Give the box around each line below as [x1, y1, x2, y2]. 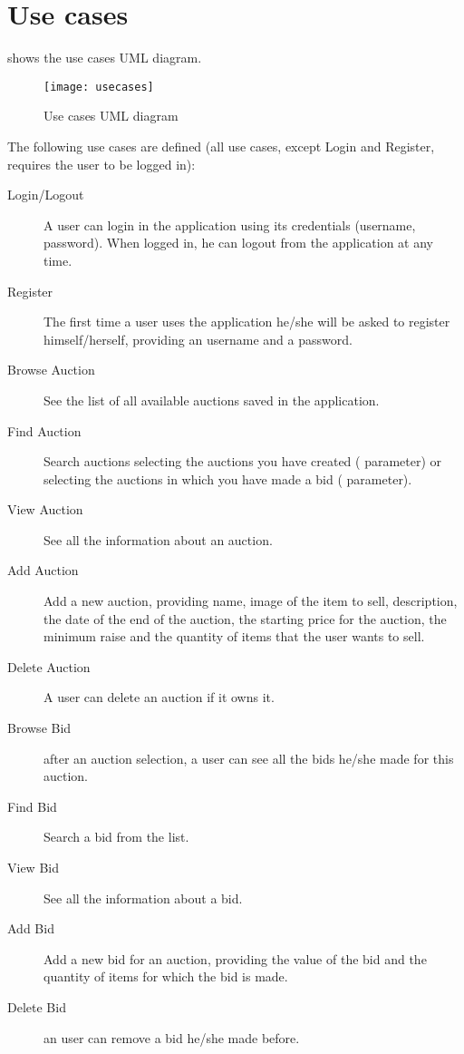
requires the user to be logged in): [7, 154, 196, 173]
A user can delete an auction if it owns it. [43, 688, 275, 707]
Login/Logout [7, 185, 84, 204]
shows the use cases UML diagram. [7, 48, 202, 67]
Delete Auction [7, 657, 91, 676]
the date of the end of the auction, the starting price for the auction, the [43, 609, 447, 628]
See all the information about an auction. [43, 530, 273, 549]
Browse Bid [7, 718, 72, 737]
